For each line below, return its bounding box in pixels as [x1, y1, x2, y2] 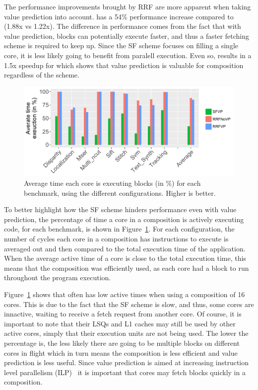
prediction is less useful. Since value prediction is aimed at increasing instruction [4, 357, 249, 368]
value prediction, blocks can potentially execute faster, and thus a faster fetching [4, 30, 249, 41]
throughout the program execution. [4, 272, 111, 283]
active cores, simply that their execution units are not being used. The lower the [4, 328, 249, 338]
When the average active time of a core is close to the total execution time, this [4, 253, 246, 263]
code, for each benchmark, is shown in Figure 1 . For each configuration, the [4, 224, 235, 234]
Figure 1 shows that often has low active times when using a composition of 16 [4, 289, 245, 299]
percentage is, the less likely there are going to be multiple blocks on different [4, 337, 240, 348]
